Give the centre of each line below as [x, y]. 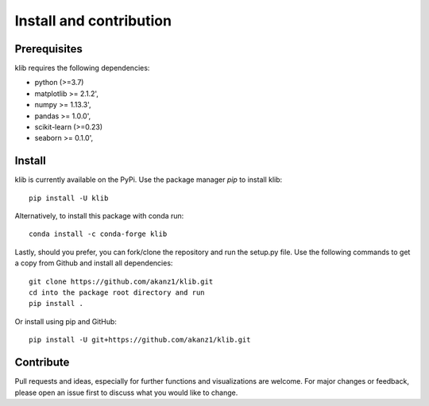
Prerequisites [48, 49]
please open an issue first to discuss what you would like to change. [126, 392]
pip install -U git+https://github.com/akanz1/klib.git [140, 340]
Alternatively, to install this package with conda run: [99, 216]
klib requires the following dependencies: [82, 68]
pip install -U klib [69, 198]
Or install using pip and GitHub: [66, 321]
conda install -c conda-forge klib [98, 234]
